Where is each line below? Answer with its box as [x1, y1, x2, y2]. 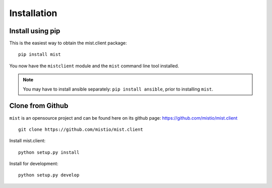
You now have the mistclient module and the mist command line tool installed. [9, 63, 179, 69]
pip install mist [18, 52, 61, 57]
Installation [9, 8, 57, 19]
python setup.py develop [18, 172, 80, 178]
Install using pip [9, 27, 60, 35]
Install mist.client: [9, 138, 46, 144]
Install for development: [9, 161, 58, 167]
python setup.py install [18, 149, 80, 155]
